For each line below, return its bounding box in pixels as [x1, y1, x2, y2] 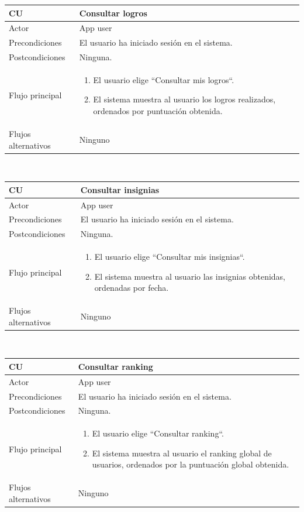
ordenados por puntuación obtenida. [93, 105, 223, 117]
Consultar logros [79, 6, 147, 19]
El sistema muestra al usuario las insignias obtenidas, [94, 270, 286, 282]
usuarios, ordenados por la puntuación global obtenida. [92, 458, 289, 470]
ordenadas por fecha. [94, 281, 169, 294]
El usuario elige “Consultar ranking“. [92, 427, 224, 439]
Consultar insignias [80, 183, 160, 195]
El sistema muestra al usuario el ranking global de [92, 446, 272, 459]
